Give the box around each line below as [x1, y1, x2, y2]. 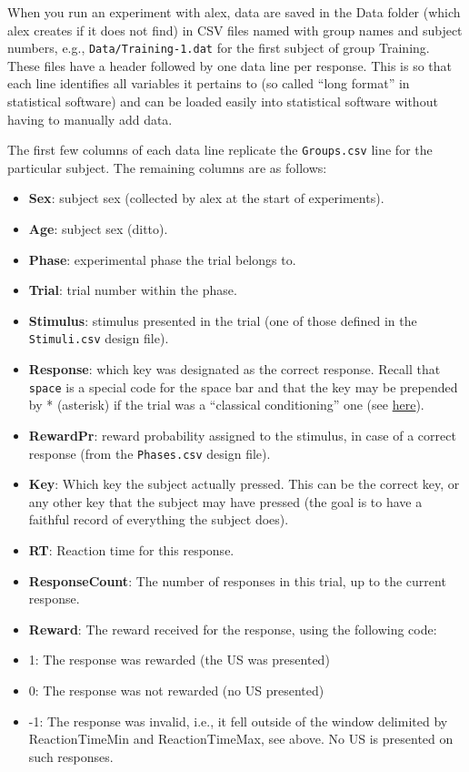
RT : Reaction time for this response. [28, 540, 234, 559]
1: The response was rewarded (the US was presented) [28, 650, 330, 669]
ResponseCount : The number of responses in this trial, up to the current [28, 571, 446, 590]
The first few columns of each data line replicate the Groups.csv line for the [7, 140, 433, 159]
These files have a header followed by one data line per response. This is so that [7, 56, 453, 75]
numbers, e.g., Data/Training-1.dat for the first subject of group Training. [7, 38, 430, 57]
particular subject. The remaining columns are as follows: [7, 157, 327, 177]
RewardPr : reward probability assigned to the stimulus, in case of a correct [28, 425, 456, 444]
